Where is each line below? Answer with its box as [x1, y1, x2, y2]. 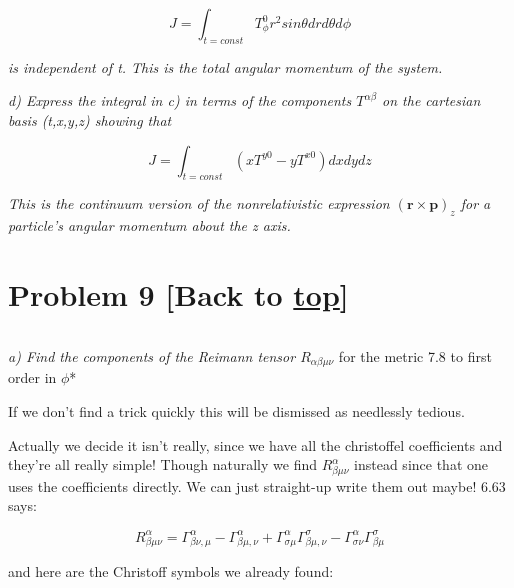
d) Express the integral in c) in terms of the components [8, 90, 352, 111]
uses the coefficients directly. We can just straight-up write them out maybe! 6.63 [8, 475, 506, 496]
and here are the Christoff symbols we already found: [8, 561, 334, 582]
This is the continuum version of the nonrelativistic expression [8, 193, 390, 214]
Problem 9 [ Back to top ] [8, 273, 349, 314]
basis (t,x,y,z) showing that [8, 109, 172, 130]
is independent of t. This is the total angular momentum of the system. [8, 56, 443, 77]
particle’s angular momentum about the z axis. [8, 215, 291, 236]
